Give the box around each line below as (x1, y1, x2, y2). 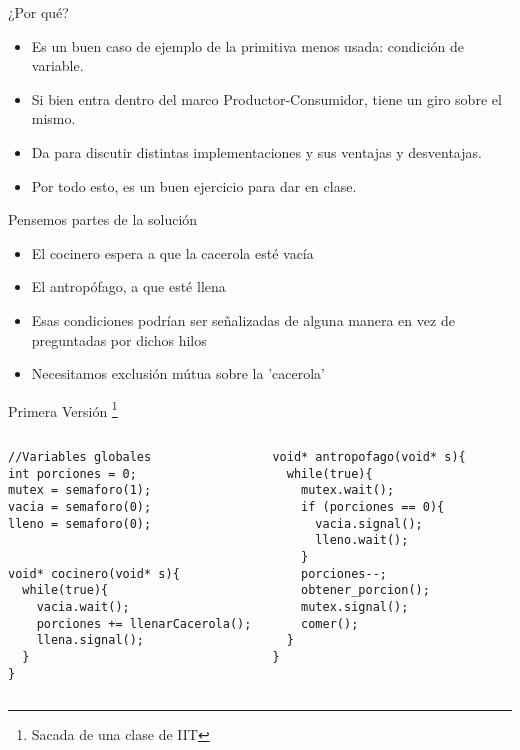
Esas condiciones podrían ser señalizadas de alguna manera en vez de (31, 309, 455, 330)
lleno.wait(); (315, 533, 409, 548)
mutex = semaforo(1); (8, 483, 152, 498)
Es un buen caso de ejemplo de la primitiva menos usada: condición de (31, 35, 464, 56)
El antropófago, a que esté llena (31, 276, 226, 297)
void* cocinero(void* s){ (8, 566, 180, 581)
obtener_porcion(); (301, 583, 430, 598)
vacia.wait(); (36, 599, 130, 614)
